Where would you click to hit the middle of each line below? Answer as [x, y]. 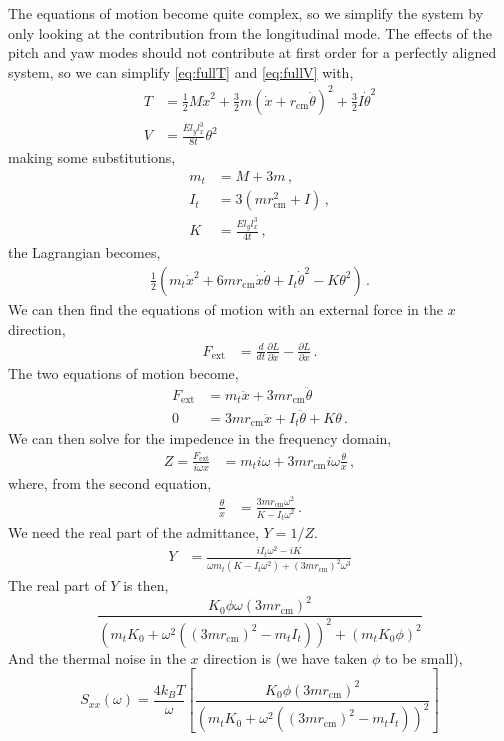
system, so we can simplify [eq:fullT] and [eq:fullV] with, [181, 71]
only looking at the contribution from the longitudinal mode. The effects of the [250, 32]
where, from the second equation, [110, 482]
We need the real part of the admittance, [133, 532]
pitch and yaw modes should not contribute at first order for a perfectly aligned [252, 52]
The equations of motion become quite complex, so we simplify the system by [246, 13]
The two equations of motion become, [123, 372]
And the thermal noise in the [97, 657]
